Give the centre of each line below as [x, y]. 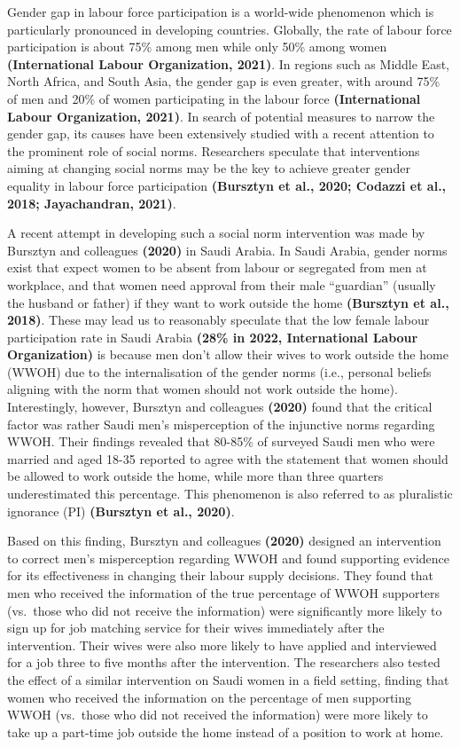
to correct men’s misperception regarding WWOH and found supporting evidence [229, 558]
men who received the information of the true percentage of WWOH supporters [224, 593]
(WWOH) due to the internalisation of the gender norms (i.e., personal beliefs [219, 371]
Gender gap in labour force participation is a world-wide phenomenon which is [221, 12]
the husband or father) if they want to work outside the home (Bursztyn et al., [228, 302]
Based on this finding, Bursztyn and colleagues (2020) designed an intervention [224, 541]
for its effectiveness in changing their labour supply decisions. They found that [220, 575]
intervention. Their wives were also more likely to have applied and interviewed [222, 645]
